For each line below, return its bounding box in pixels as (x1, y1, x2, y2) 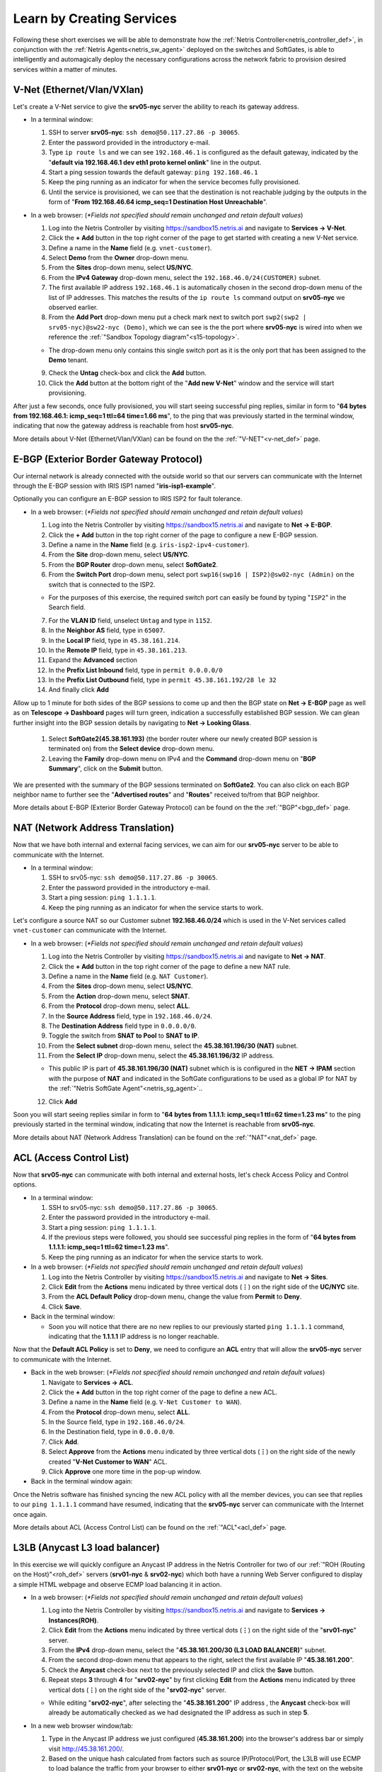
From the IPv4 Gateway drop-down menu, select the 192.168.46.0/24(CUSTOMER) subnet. (48, 273, 321, 281)
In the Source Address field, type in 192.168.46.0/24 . (48, 1011, 212, 1020)
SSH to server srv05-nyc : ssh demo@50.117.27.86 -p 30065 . (48, 128, 240, 137)
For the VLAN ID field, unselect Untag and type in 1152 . (48, 616, 212, 624)
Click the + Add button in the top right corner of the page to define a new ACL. (48, 1388, 278, 1396)
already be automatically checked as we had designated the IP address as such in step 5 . (48, 1708, 309, 1717)
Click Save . (48, 1302, 82, 1311)
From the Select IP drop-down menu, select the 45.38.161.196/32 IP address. (48, 1051, 274, 1060)
